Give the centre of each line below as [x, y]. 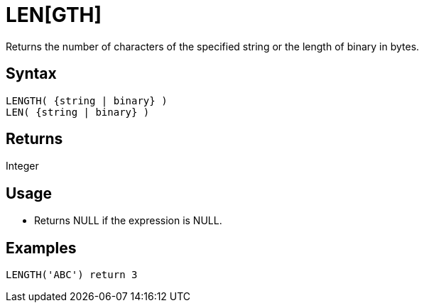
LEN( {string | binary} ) [78, 112]
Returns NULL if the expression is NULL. [128, 221]
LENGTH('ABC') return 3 [72, 275]
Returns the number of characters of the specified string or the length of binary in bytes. [213, 46]
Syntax [31, 74]
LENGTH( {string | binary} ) [87, 100]
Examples [41, 248]
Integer [22, 166]
